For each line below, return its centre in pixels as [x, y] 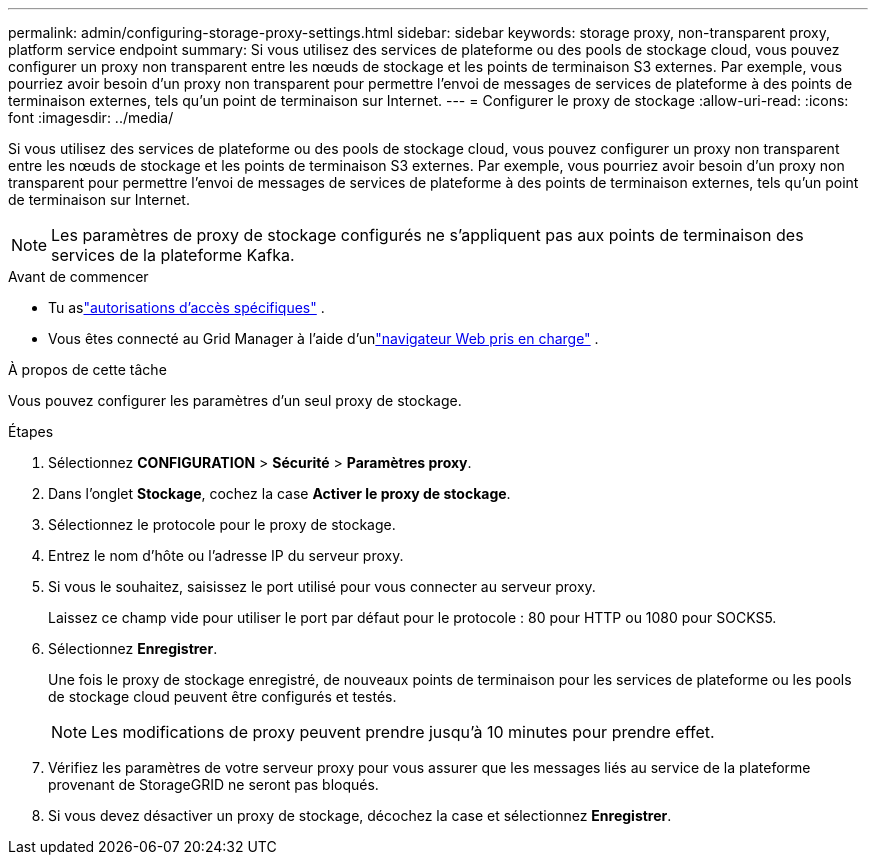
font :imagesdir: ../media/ [91, 117]
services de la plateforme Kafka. [173, 255]
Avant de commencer [78, 276]
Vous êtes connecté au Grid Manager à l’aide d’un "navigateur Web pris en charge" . [323, 338]
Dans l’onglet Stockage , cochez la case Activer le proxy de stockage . [279, 493]
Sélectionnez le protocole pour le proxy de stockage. [222, 524]
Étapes [31, 431]
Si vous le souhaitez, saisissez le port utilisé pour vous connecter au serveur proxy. [322, 586]
